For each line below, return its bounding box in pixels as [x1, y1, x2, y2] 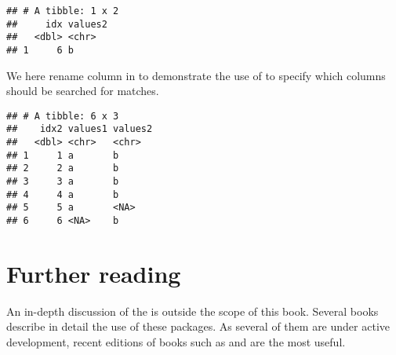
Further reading [6, 257, 181, 289]
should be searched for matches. [6, 82, 159, 99]
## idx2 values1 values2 [6, 123, 153, 135]
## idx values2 [6, 18, 107, 30]
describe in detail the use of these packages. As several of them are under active [6, 318, 390, 335]
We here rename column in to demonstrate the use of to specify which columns [6, 67, 386, 83]
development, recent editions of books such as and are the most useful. [6, 334, 346, 350]
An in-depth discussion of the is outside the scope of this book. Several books [6, 302, 379, 319]
